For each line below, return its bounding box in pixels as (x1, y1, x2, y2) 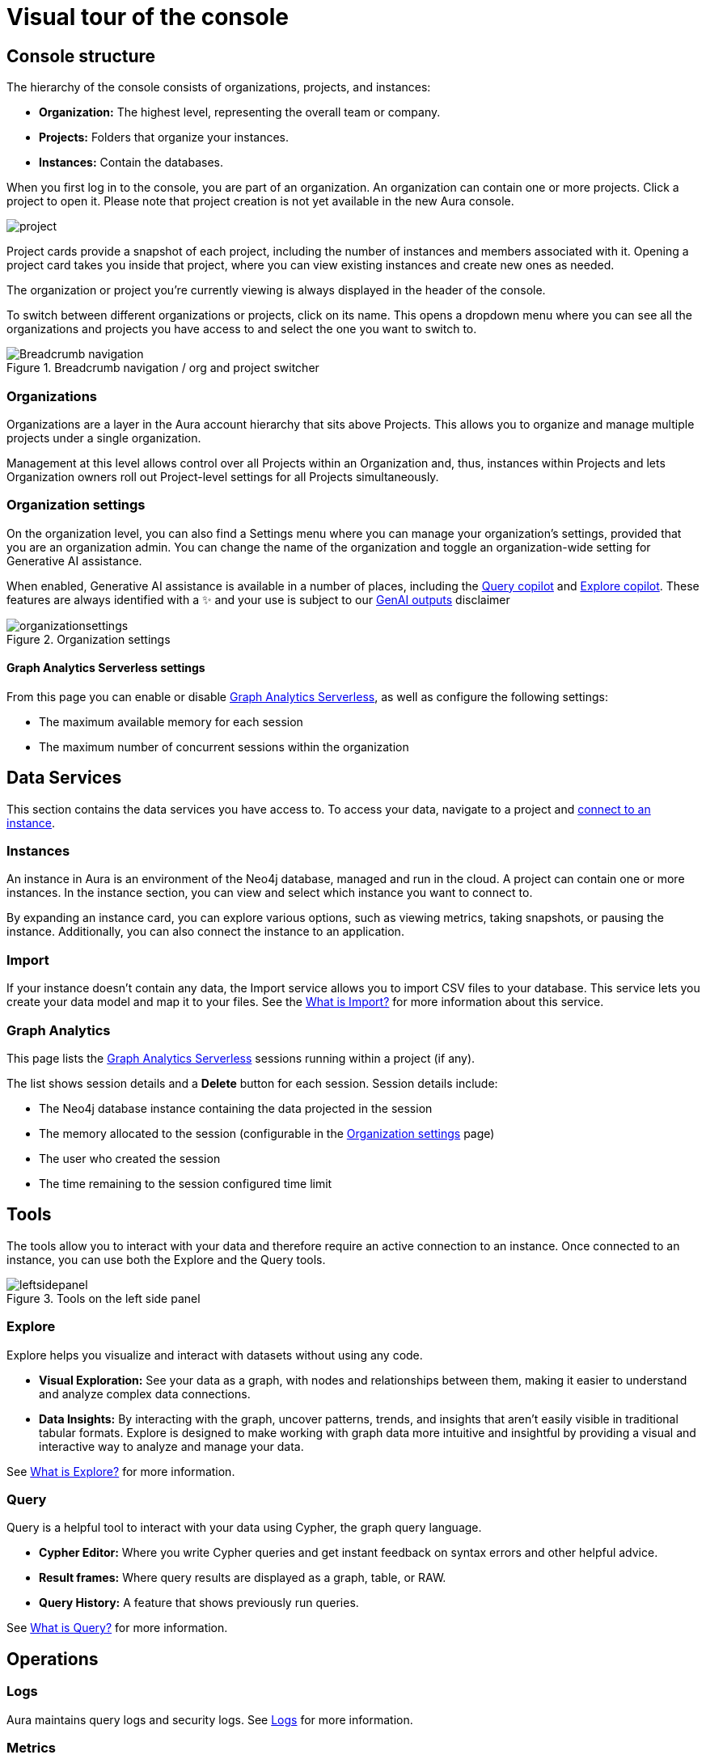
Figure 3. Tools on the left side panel (6, 1291, 201, 1305)
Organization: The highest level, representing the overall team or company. (39, 105, 441, 120)
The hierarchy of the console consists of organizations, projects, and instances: (6, 80, 431, 95)
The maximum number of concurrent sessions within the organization (39, 739, 409, 754)
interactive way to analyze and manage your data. (39, 1439, 304, 1453)
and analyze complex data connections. (39, 1386, 251, 1401)
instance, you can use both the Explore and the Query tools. (6, 1252, 326, 1266)
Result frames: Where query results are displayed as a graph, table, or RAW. (39, 1571, 446, 1585)
